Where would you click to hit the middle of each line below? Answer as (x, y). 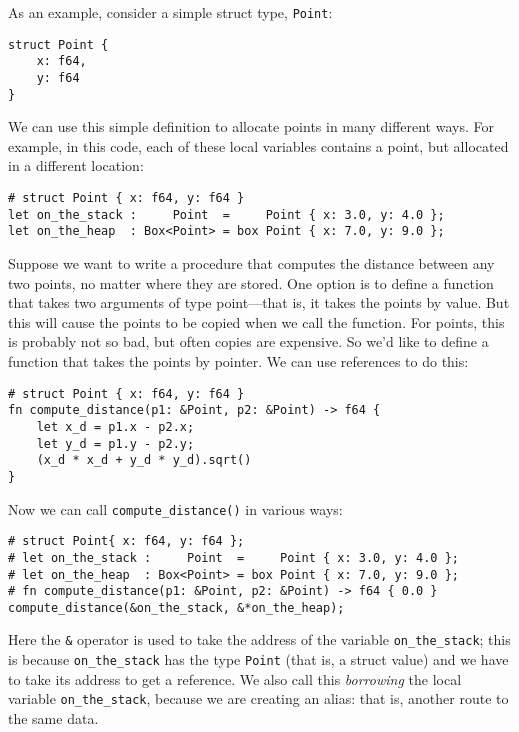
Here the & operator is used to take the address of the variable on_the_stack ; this (259, 639)
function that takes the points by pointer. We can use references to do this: (238, 361)
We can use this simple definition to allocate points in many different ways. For (251, 126)
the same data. (53, 718)
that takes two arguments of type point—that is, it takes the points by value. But (259, 302)
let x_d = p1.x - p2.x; (115, 426)
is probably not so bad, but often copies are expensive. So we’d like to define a (248, 341)
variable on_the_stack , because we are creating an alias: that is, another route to (258, 698)
